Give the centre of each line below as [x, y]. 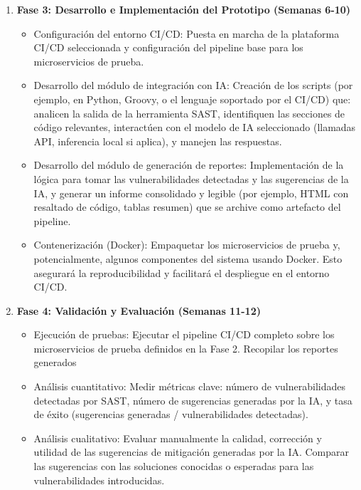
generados [55, 362]
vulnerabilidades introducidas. [99, 480]
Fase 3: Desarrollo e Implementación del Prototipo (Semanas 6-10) [184, 9]
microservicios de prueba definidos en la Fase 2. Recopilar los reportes [186, 348]
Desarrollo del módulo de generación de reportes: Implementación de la [189, 165]
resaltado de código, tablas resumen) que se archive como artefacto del [187, 207]
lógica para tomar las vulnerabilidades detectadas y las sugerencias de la [191, 178]
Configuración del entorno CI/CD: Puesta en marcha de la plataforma [187, 33]
